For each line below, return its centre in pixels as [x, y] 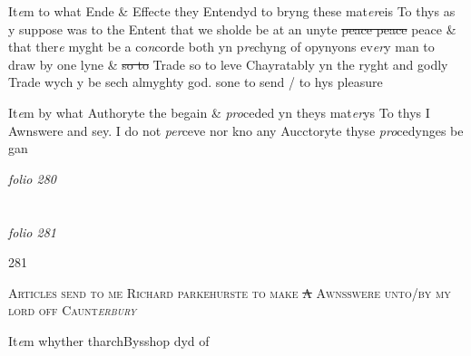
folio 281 [32, 231]
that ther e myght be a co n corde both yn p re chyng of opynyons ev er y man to [221, 47]
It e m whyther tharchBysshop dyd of [109, 340]
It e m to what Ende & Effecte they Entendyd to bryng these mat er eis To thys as [232, 11]
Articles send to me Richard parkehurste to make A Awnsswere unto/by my [230, 292]
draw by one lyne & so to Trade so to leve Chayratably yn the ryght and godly [228, 64]
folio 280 [32, 178]
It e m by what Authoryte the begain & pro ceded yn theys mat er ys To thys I [219, 112]
